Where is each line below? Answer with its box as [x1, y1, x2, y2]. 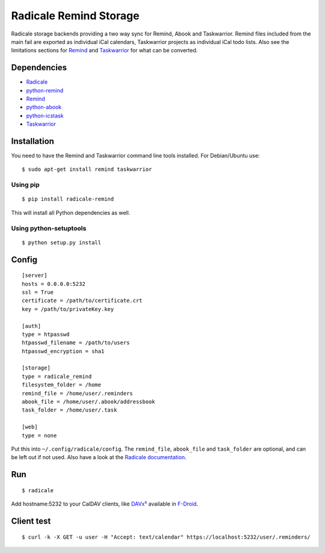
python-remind [26, 87, 64, 94]
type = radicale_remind [22, 373, 92, 380]
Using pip [11, 181, 40, 189]
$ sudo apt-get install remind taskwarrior [22, 166, 152, 173]
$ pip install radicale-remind [22, 196, 114, 203]
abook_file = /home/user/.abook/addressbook [22, 398, 156, 406]
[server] [22, 272, 48, 279]
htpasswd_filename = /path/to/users [22, 339, 130, 346]
